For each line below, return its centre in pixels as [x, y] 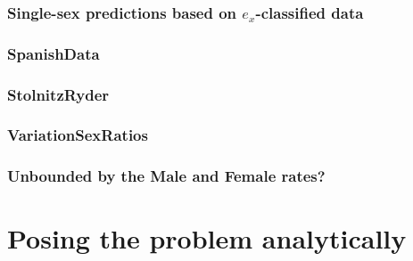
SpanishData [54, 53]
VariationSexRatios [78, 135]
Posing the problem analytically [207, 238]
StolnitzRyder [58, 94]
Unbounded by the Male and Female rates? [166, 176]
